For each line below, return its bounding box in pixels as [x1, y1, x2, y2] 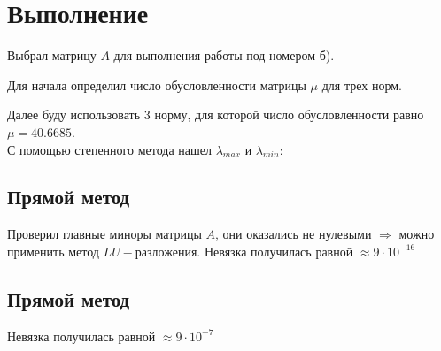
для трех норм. [321, 75, 402, 94]
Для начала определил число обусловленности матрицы [7, 75, 306, 94]
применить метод [7, 241, 99, 260]
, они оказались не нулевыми [214, 225, 372, 243]
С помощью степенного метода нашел [7, 140, 212, 158]
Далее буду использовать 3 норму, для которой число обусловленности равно [7, 105, 424, 124]
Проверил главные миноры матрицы [7, 225, 202, 243]
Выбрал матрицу [7, 46, 97, 65]
